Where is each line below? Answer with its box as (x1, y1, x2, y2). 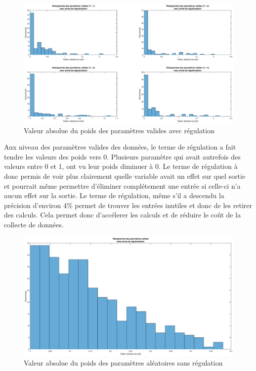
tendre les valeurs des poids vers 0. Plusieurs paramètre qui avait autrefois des (4, 151, 241, 161)
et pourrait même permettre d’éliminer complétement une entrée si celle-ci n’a (4, 180, 241, 191)
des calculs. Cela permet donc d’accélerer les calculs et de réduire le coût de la (4, 210, 241, 220)
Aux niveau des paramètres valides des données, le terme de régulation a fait (4, 142, 236, 152)
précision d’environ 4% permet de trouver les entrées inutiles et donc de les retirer (4, 200, 252, 210)
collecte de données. (4, 219, 64, 229)
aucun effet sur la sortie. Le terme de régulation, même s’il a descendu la (4, 190, 224, 201)
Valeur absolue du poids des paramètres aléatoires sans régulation (24, 358, 223, 368)
